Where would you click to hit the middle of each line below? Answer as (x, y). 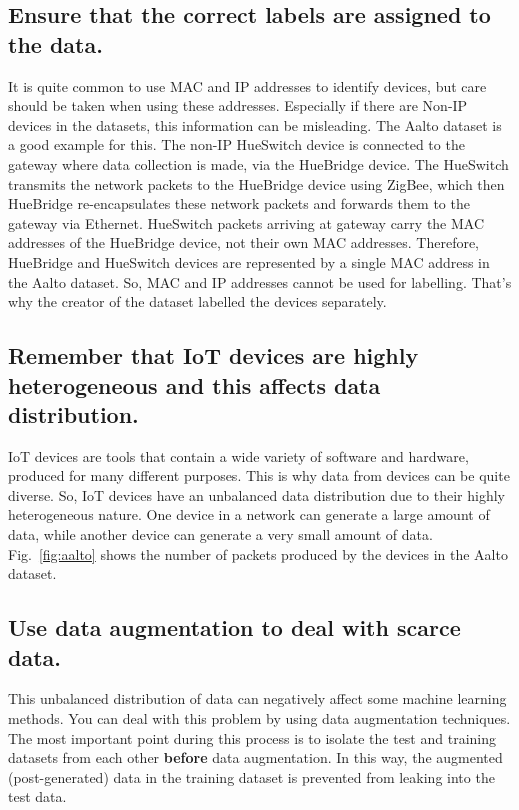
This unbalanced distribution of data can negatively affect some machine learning (257, 698)
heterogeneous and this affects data (194, 384)
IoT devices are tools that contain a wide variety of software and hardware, (238, 455)
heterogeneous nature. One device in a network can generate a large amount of (249, 514)
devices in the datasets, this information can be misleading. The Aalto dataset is (255, 124)
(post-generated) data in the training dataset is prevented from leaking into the (251, 776)
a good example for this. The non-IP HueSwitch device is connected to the (236, 144)
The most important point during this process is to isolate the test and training (252, 737)
